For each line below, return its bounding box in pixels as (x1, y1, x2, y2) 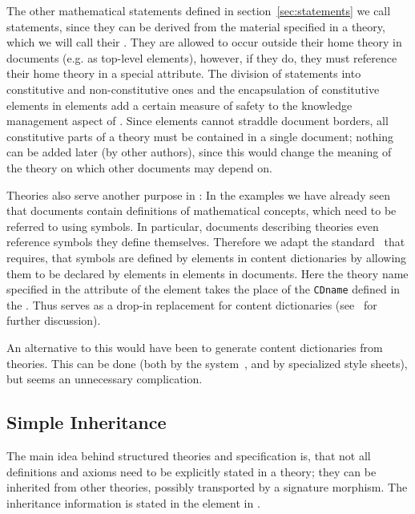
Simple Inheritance (6, 410, 167, 435)
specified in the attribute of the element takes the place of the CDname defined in (6, 281, 401, 297)
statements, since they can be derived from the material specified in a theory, (6, 18, 385, 34)
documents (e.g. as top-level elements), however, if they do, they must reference (6, 49, 397, 66)
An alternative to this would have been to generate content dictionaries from (6, 338, 383, 355)
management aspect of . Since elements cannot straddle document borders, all (6, 112, 389, 129)
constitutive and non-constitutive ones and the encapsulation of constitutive (6, 80, 380, 97)
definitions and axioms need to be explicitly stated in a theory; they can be (6, 463, 377, 480)
